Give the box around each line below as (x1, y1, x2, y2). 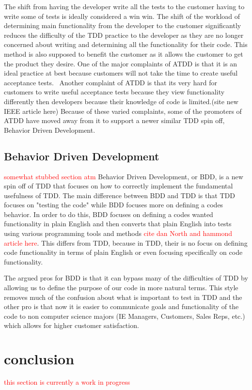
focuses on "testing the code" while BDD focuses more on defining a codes (4, 200, 223, 210)
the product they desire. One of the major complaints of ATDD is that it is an (4, 58, 237, 68)
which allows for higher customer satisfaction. (4, 320, 139, 330)
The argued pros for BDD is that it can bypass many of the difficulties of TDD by (4, 273, 248, 283)
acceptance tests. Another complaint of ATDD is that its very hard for (4, 77, 217, 87)
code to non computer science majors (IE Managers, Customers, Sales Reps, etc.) (4, 311, 245, 321)
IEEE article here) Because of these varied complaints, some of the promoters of (4, 106, 242, 116)
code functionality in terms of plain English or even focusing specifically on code (4, 247, 243, 257)
